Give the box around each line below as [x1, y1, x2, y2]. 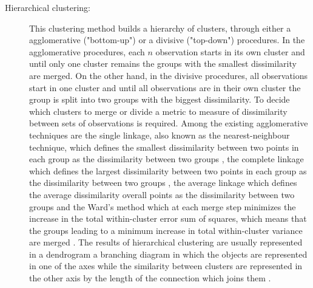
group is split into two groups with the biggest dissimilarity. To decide [29, 93, 290, 106]
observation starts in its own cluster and [155, 45, 305, 58]
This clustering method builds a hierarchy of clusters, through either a [29, 21, 291, 34]
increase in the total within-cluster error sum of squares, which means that [29, 212, 307, 225]
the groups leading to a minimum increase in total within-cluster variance [29, 224, 303, 236]
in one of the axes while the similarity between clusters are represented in [29, 259, 303, 272]
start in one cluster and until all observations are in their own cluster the [29, 81, 301, 94]
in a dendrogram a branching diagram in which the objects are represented [29, 247, 308, 260]
